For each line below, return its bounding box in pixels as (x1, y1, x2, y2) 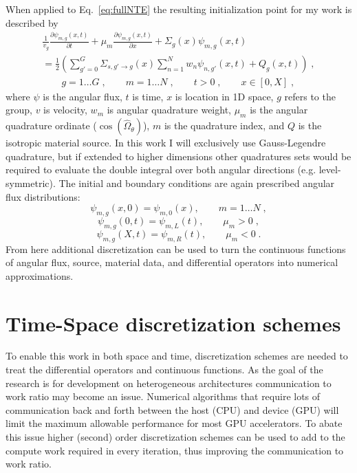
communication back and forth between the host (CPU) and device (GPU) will (6, 402, 339, 417)
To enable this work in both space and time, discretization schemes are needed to (6, 349, 348, 363)
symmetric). (6, 175, 56, 190)
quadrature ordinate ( (6, 118, 97, 133)
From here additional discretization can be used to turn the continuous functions (6, 241, 346, 256)
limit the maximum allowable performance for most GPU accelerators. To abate (6, 416, 343, 430)
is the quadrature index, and (164, 118, 285, 133)
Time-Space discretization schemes (6, 309, 341, 337)
